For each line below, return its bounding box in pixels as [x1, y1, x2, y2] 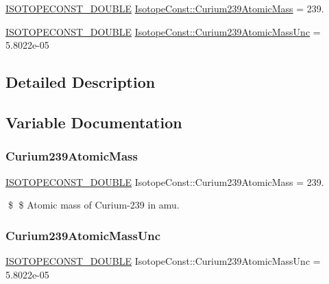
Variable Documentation [5, 111, 182, 132]
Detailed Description [5, 71, 156, 93]
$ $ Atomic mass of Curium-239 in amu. [8, 198, 180, 212]
